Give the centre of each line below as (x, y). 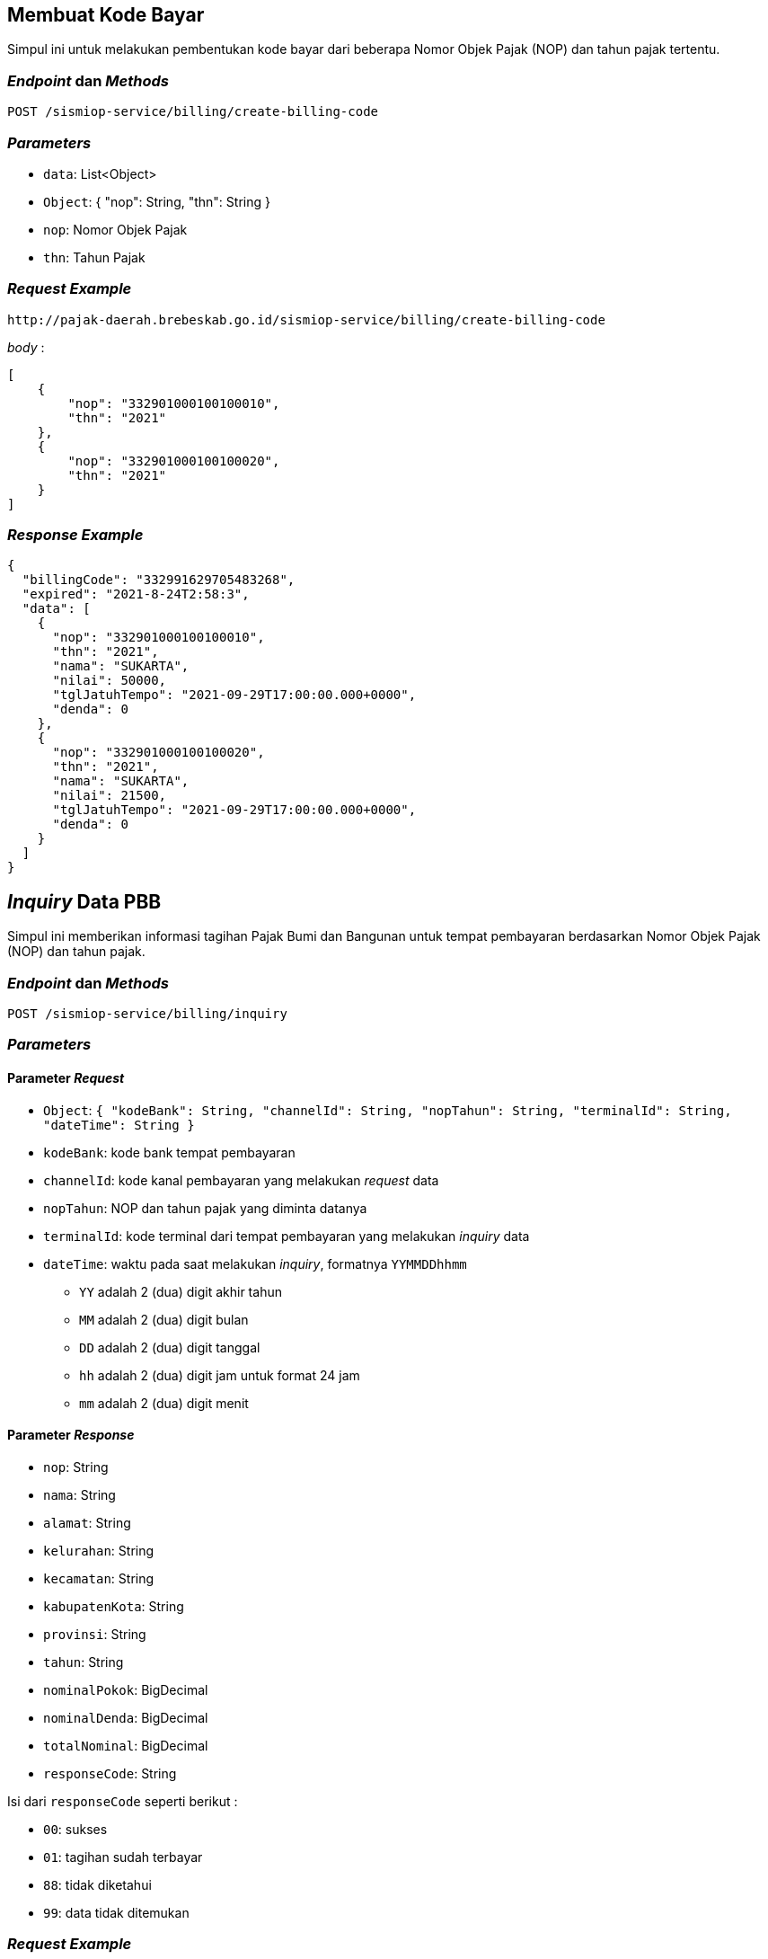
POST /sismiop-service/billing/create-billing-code (193, 112)
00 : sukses (75, 1829)
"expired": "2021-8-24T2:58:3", (136, 594)
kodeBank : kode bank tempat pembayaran (169, 1152)
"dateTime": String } (119, 1125)
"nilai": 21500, (110, 796)
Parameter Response (71, 1435)
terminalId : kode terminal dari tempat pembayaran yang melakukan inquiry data (287, 1236)
